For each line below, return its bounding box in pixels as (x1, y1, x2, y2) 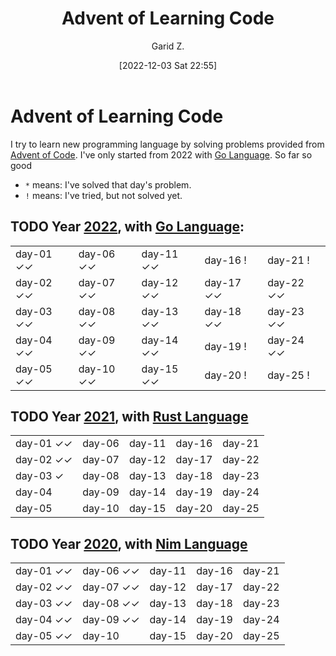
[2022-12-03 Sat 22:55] (118, 59, 218, 71)
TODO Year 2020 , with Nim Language (10, 535, 248, 552)
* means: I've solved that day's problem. (24, 178, 192, 191)
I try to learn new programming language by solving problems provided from (10, 138, 325, 150)
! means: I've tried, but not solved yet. (24, 189, 183, 201)
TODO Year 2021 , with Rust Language (10, 408, 249, 425)
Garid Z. (151, 40, 185, 52)
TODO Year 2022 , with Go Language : (10, 218, 245, 236)
